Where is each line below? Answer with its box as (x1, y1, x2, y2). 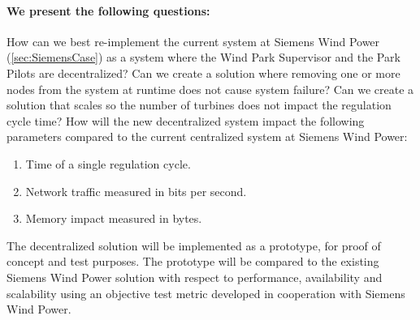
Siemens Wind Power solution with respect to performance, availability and (6, 268, 383, 285)
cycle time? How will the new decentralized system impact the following (6, 112, 365, 129)
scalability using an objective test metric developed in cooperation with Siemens (6, 284, 405, 301)
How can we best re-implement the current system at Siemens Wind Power (6, 32, 380, 49)
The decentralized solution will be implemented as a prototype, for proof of (6, 237, 381, 254)
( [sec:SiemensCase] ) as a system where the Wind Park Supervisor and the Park (6, 49, 401, 66)
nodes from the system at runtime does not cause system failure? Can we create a (6, 80, 414, 97)
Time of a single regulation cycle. (25, 155, 191, 172)
